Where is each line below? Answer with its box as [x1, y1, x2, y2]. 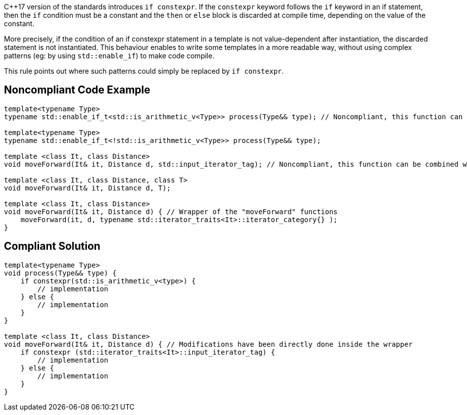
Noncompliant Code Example [4, 84, 150, 96]
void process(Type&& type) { [4, 269, 117, 277]
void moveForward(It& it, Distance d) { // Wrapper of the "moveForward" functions [4, 207, 338, 216]
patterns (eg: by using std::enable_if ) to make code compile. [4, 51, 215, 60]
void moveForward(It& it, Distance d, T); [4, 184, 171, 192]
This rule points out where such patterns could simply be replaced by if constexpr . [4, 67, 284, 75]
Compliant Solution [4, 240, 100, 253]
